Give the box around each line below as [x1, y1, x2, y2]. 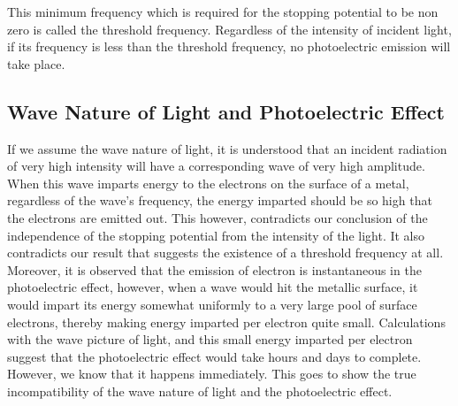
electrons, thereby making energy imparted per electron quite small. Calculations [7, 312, 446, 331]
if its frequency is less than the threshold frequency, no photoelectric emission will [7, 37, 451, 56]
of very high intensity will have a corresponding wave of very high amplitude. [7, 157, 425, 175]
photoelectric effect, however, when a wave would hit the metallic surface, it [7, 278, 418, 296]
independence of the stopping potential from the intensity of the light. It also [7, 226, 425, 244]
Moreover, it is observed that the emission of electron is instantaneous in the [7, 260, 422, 279]
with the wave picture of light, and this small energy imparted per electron [7, 330, 413, 349]
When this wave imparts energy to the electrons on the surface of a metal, [7, 173, 409, 192]
